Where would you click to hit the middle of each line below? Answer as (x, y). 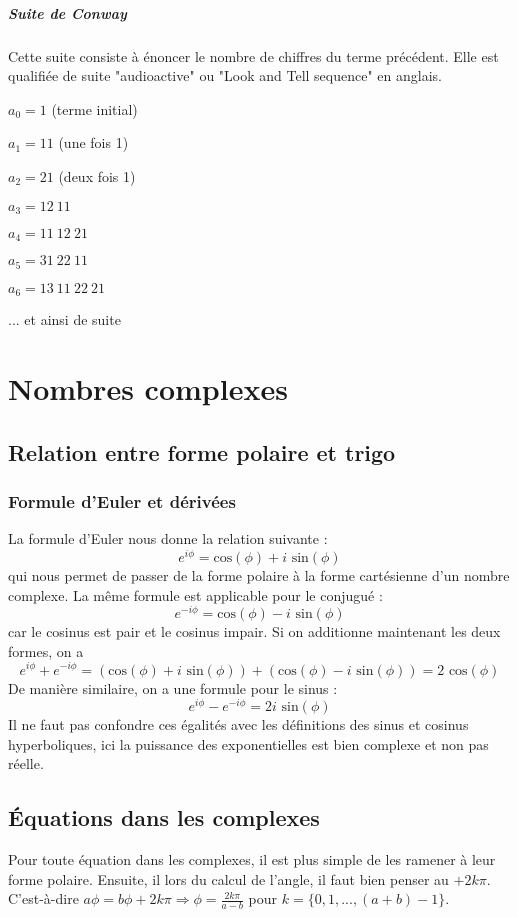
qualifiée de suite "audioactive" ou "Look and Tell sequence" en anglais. (225, 75)
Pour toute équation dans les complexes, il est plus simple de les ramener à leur (252, 859)
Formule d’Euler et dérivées (122, 501)
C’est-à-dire (43, 898)
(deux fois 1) (97, 175)
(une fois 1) (93, 142)
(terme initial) (94, 108)
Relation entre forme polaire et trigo (202, 451)
